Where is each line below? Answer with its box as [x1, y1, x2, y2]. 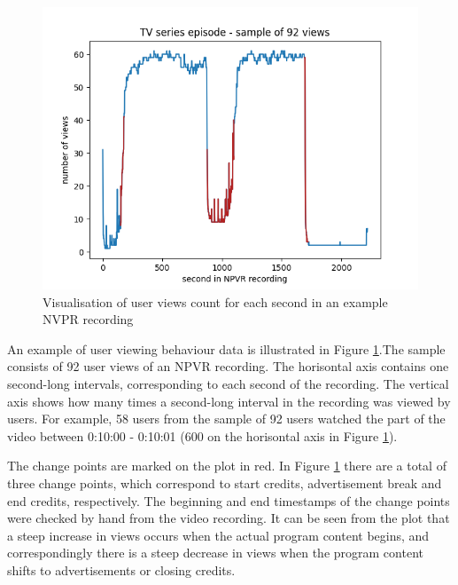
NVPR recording [43, 310, 134, 328]
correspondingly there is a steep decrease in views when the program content [7, 543, 423, 562]
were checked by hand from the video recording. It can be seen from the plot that [7, 509, 450, 527]
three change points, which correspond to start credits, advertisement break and [7, 473, 442, 492]
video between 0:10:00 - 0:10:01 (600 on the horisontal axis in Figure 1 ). [7, 426, 398, 445]
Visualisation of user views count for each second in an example [43, 292, 388, 311]
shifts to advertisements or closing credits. [7, 560, 236, 579]
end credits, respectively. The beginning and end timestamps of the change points [7, 491, 450, 510]
